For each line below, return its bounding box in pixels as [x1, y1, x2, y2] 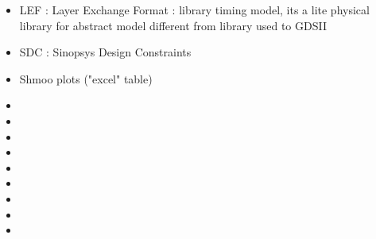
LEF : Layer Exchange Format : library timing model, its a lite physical [19, 2, 370, 17]
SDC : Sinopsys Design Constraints [19, 44, 192, 60]
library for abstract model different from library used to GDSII [19, 17, 327, 33]
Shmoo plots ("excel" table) [19, 70, 153, 87]
